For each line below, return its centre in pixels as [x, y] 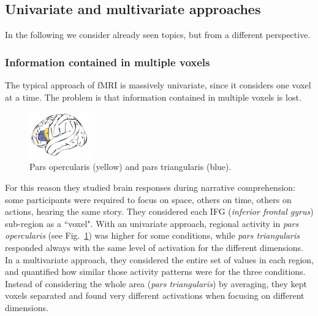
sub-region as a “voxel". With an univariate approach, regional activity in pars [152, 223]
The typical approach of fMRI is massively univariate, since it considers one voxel [158, 85]
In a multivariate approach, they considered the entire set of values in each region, [160, 259]
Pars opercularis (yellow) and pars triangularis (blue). [131, 167]
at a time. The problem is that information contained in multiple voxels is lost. [153, 97]
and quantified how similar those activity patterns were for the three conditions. [155, 272]
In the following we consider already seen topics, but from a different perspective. [158, 35]
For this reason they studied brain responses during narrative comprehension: [150, 187]
